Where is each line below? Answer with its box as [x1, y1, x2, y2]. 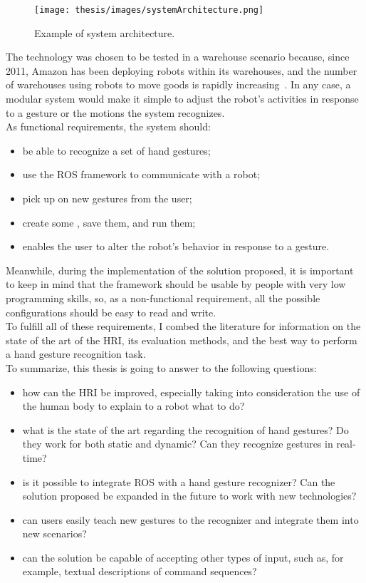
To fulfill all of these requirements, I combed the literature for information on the [6, 319, 361, 334]
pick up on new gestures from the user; [22, 191, 192, 205]
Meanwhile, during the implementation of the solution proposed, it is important [6, 262, 354, 277]
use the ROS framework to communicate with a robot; [22, 167, 261, 182]
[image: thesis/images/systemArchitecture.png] [34, 5, 264, 15]
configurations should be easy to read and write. [6, 304, 216, 319]
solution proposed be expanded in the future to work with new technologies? [22, 488, 357, 503]
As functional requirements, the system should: [6, 119, 211, 134]
